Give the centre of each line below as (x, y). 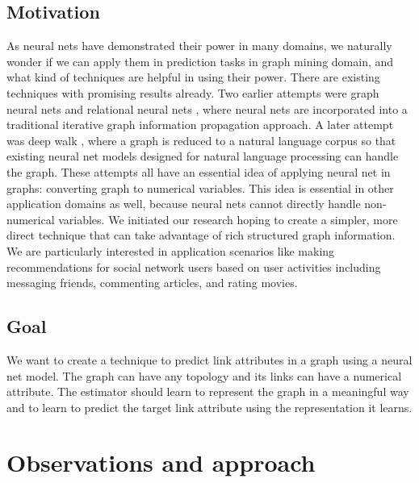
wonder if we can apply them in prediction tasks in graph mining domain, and (200, 61)
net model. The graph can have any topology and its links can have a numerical (204, 375)
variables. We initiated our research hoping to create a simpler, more (228, 219)
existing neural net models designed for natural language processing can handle (203, 156)
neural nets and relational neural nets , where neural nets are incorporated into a (207, 108)
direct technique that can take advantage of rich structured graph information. (201, 235)
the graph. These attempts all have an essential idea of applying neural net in (199, 171)
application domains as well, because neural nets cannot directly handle (184, 204)
